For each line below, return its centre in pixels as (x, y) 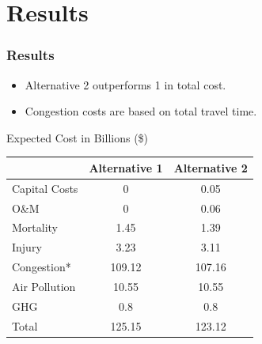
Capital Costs (45, 188)
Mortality (35, 227)
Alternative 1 (126, 167)
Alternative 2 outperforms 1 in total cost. (125, 84)
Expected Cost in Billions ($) (78, 137)
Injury (27, 247)
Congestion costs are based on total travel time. (141, 111)
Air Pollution (44, 286)
